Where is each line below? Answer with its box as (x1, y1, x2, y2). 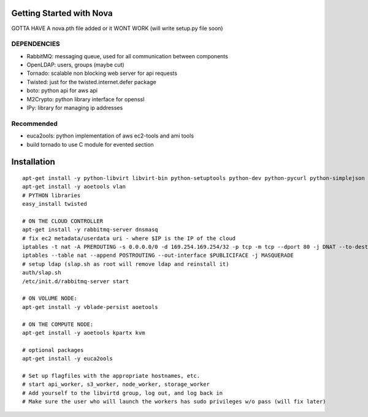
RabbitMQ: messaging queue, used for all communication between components (26, 52, 228, 60)
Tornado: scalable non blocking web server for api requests (26, 69, 178, 77)
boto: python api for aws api (26, 87, 98, 95)
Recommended (11, 119, 58, 128)
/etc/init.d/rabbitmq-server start (22, 278, 129, 285)
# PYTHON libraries (22, 192, 81, 199)
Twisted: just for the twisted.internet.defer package (26, 78, 156, 85)
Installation (11, 157, 55, 167)
